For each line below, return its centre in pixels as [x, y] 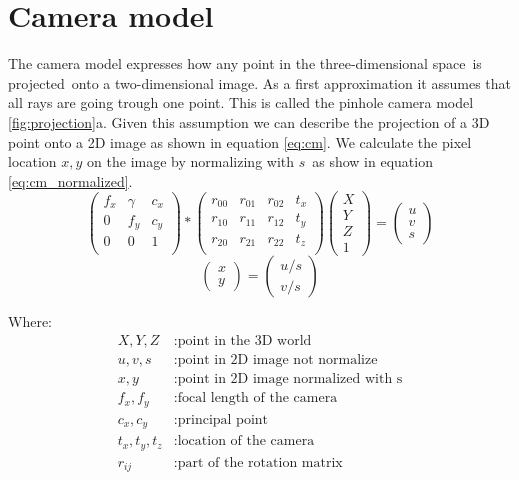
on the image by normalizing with [191, 161]
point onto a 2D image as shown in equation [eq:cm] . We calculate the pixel [240, 141]
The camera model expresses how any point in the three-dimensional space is [245, 63]
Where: [30, 321]
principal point [223, 419]
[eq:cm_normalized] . [70, 180]
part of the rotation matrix [260, 462]
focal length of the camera [257, 398]
